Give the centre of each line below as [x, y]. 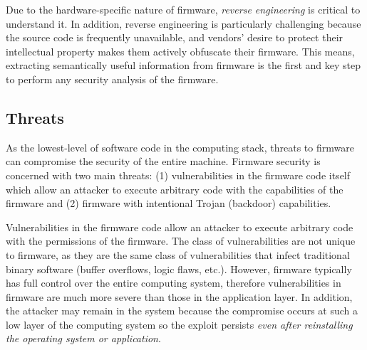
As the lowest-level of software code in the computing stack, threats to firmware [180, 147]
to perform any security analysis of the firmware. [112, 79]
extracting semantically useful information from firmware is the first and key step [183, 65]
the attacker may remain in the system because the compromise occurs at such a [182, 311]
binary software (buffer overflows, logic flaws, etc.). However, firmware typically [179, 269]
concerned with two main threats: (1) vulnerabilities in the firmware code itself [178, 175]
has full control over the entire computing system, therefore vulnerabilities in [174, 283]
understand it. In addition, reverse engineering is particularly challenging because [183, 23]
